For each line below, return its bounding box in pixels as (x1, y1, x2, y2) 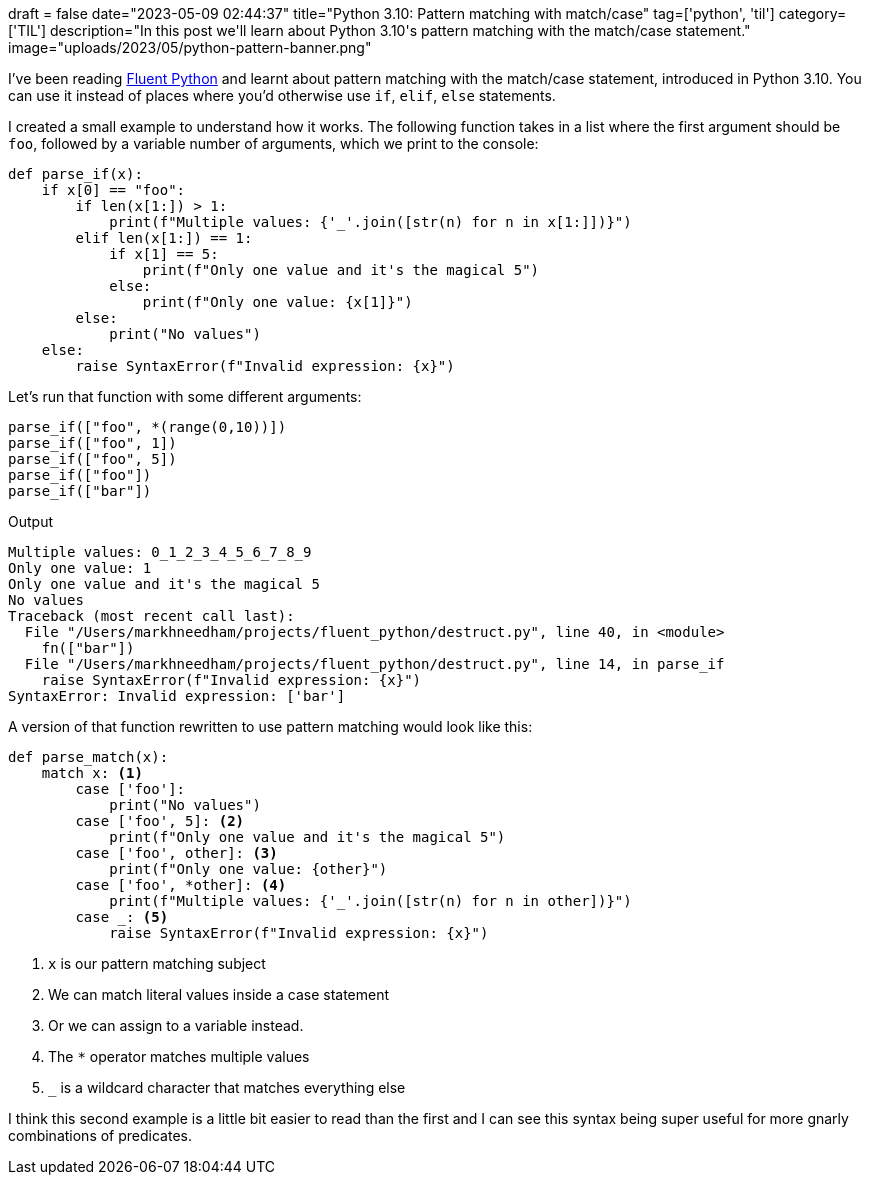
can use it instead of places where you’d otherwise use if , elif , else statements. (8, 87, 556, 104)
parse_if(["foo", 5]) (8, 451, 177, 467)
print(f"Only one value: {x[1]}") (142, 294, 413, 310)
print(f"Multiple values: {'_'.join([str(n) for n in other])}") (109, 893, 632, 909)
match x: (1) (41, 765, 143, 781)
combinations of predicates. (8, 1127, 192, 1144)
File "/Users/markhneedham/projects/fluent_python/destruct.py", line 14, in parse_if (24, 656, 725, 672)
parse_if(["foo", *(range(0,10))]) (8, 419, 287, 435)
